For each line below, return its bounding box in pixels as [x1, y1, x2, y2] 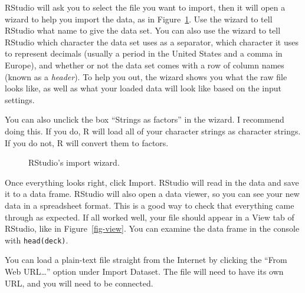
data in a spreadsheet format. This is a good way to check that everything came [5, 199, 294, 211]
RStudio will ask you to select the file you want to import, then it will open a [5, 1, 286, 13]
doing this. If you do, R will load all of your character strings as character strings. [5, 124, 301, 137]
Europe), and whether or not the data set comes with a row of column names [5, 58, 284, 71]
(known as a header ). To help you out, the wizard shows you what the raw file [5, 70, 287, 83]
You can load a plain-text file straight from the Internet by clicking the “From [5, 254, 287, 266]
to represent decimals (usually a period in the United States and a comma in [5, 47, 283, 60]
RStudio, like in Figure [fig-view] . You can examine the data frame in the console [5, 222, 300, 235]
